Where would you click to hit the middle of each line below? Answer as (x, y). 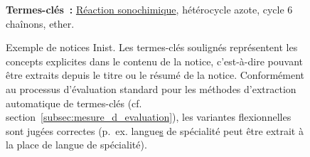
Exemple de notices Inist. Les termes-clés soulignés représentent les (152, 47)
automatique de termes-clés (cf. (74, 103)
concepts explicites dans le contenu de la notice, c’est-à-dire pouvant (154, 61)
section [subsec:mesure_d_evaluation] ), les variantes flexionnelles (149, 117)
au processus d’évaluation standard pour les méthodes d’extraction (151, 88)
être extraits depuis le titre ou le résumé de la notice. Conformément (155, 75)
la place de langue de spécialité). (76, 145)
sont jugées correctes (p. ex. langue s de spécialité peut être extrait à (155, 130)
